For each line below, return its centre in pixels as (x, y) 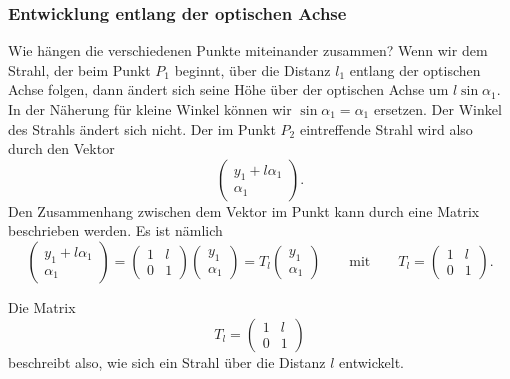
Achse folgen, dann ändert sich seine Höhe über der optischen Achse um (228, 89)
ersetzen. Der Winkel (437, 109)
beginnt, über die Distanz (252, 69)
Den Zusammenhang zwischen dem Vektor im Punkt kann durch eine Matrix (244, 210)
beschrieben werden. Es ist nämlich (115, 230)
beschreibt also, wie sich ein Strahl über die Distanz (167, 361)
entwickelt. (372, 361)
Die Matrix (42, 306)
